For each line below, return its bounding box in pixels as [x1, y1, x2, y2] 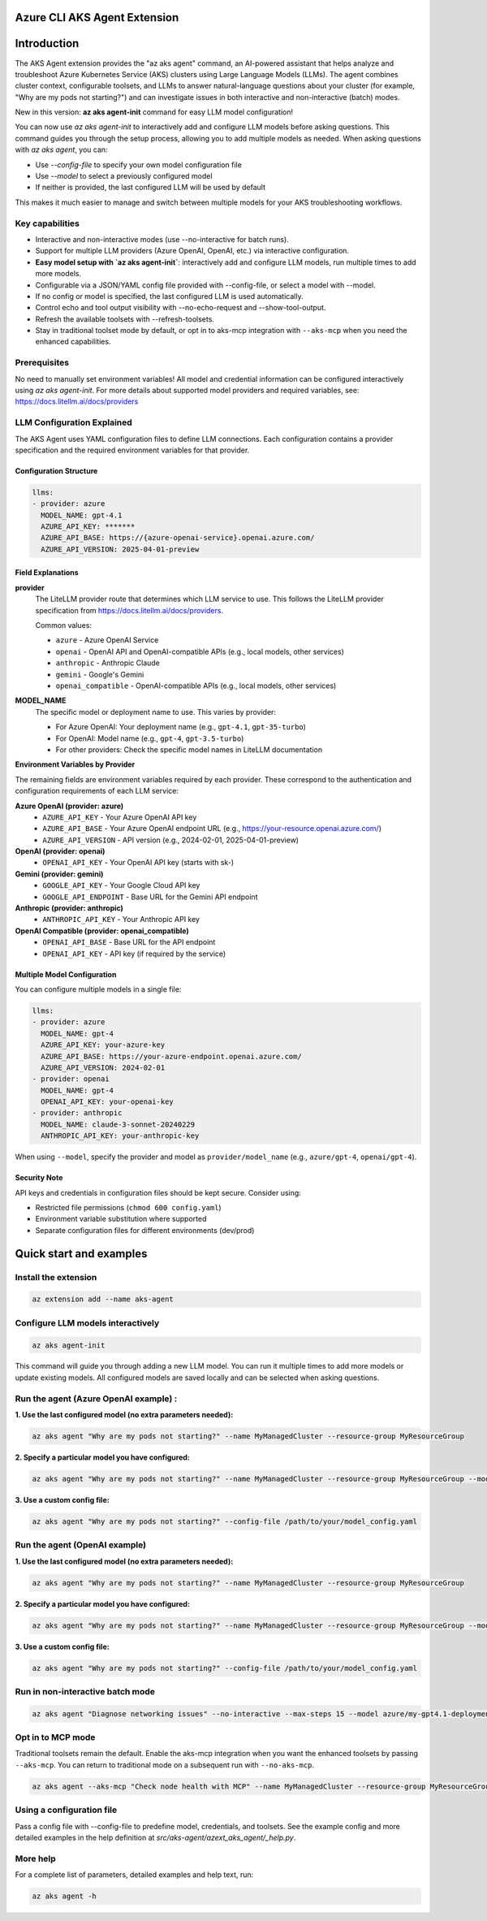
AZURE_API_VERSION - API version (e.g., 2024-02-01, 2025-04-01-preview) [42, 835, 300, 845]
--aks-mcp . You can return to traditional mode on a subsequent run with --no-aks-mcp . [15, 1759, 315, 1770]
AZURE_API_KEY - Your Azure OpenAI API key [42, 812, 197, 822]
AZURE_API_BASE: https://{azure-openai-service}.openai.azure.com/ [41, 533, 315, 543]
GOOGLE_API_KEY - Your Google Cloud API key [42, 880, 200, 890]
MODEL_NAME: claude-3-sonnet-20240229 [41, 1119, 195, 1129]
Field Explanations [15, 568, 79, 578]
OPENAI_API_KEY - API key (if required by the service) [42, 949, 226, 958]
